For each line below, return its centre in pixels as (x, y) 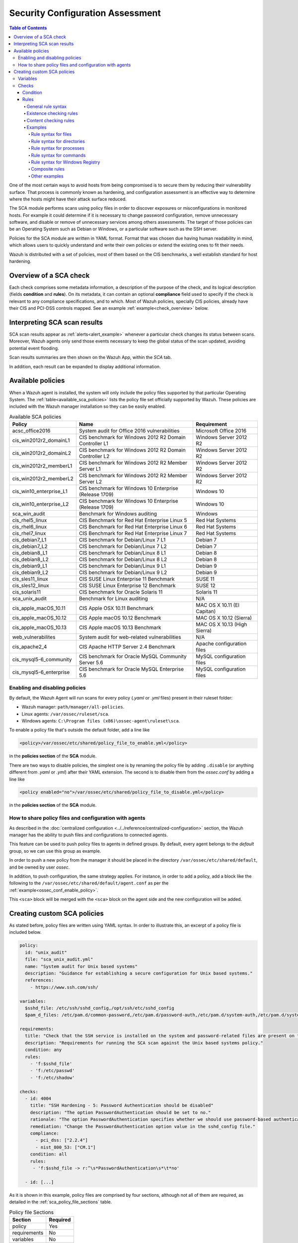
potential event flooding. (34, 348)
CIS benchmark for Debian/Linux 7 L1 (122, 540)
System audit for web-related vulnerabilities (130, 637)
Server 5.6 (91, 663)
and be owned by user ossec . (39, 867)
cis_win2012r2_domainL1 (41, 441)
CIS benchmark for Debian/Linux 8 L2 (123, 559)
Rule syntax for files (51, 134)
